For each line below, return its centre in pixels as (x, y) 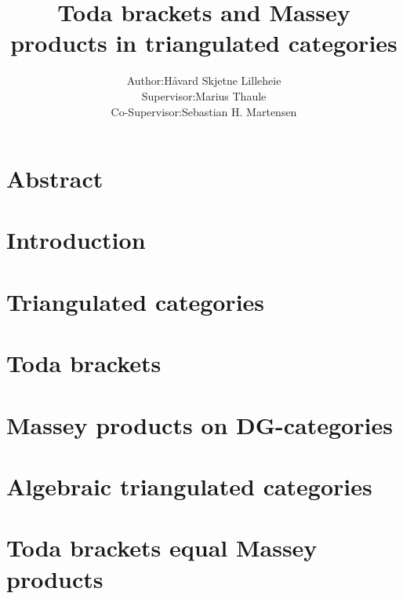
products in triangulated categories (204, 43)
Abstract (55, 179)
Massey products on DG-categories (200, 424)
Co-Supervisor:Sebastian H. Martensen (204, 111)
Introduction (76, 240)
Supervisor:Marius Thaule (204, 95)
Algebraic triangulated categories (189, 486)
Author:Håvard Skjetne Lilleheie (204, 80)
